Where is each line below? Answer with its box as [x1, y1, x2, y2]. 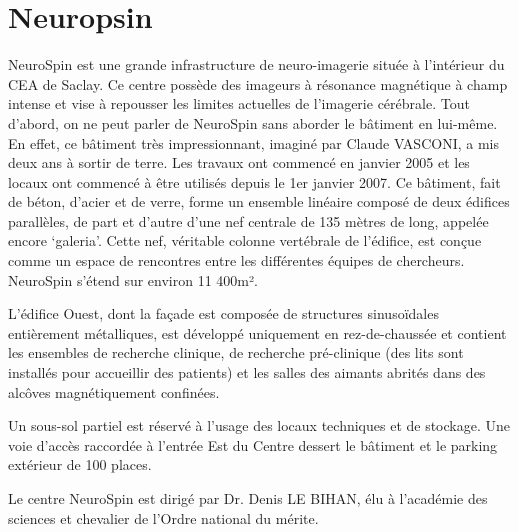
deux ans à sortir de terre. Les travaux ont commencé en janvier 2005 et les [8, 152, 470, 173]
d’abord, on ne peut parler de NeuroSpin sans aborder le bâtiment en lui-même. [8, 112, 498, 133]
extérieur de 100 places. [8, 454, 152, 475]
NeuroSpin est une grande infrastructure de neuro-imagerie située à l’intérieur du [8, 54, 505, 75]
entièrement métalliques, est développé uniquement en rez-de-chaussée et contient [8, 322, 507, 343]
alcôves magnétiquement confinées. [8, 381, 220, 402]
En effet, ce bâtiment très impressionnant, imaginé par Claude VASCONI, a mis [8, 132, 499, 153]
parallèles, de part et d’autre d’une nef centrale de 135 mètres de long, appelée [8, 210, 489, 231]
